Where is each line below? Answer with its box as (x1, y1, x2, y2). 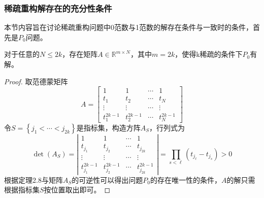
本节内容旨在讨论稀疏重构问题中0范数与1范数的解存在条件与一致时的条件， (4, 22, 253, 32)
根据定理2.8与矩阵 (4, 174, 63, 185)
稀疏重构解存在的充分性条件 (4, 2, 112, 14)
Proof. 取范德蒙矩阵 (4, 76, 68, 86)
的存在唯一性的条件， (150, 174, 221, 185)
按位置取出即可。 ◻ (44, 184, 111, 195)
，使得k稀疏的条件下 (175, 49, 243, 59)
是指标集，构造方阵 (76, 122, 141, 133)
